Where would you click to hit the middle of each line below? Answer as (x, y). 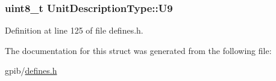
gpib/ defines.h (31, 70)
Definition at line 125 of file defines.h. (74, 30)
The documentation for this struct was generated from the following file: (138, 50)
